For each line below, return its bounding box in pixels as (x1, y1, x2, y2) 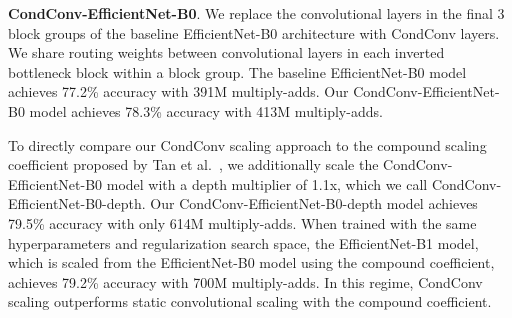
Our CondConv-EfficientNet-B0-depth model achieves (150, 193, 478, 214)
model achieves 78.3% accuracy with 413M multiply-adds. (29, 100, 383, 121)
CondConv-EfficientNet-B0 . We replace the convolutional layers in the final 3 (8, 3, 505, 23)
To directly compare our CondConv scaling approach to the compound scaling (8, 134, 487, 155)
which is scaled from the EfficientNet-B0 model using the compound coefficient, (8, 252, 495, 273)
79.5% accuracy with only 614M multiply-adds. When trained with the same (8, 212, 477, 233)
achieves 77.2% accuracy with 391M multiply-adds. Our (8, 81, 349, 102)
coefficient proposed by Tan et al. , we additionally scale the (8, 154, 379, 175)
